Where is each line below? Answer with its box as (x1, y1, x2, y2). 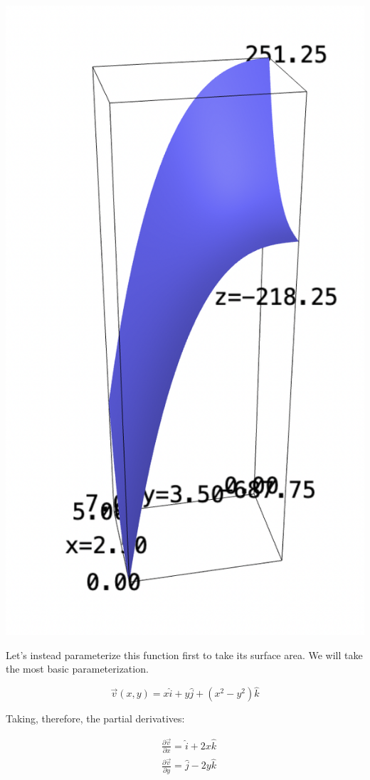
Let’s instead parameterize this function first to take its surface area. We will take (6, 647, 363, 662)
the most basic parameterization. (6, 661, 149, 676)
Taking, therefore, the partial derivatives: (6, 711, 185, 726)
